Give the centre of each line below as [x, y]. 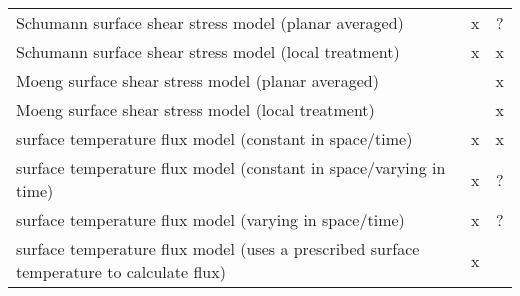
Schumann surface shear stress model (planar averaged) [210, 22]
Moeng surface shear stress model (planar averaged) [197, 80]
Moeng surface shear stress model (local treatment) [195, 109]
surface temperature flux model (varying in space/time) [210, 219]
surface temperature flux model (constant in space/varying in [231, 167]
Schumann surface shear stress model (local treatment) [208, 51]
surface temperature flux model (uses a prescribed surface [218, 248]
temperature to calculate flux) [121, 271]
